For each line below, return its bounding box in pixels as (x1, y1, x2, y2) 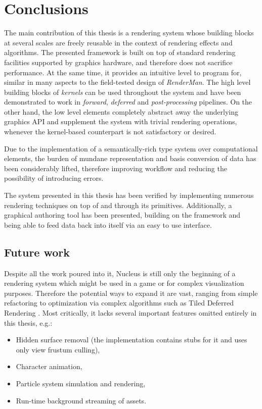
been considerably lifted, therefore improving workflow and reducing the (4, 163, 227, 173)
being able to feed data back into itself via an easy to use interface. (4, 219, 212, 230)
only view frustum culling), (16, 344, 100, 354)
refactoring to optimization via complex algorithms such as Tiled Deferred (4, 297, 234, 308)
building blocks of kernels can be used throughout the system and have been (4, 86, 241, 97)
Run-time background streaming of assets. (16, 395, 147, 405)
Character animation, (16, 361, 82, 372)
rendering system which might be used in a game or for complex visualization (4, 278, 244, 288)
